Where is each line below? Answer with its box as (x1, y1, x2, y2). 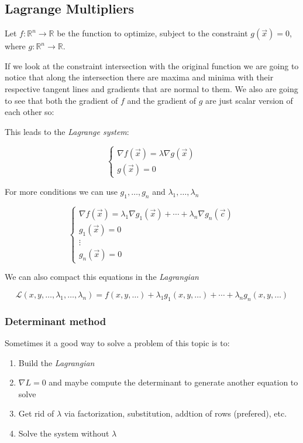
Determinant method (5, 313, 106, 328)
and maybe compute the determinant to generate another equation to (49, 376, 298, 388)
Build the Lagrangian (18, 356, 95, 368)
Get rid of (18, 407, 54, 420)
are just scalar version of (205, 94, 293, 106)
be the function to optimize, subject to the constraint (57, 27, 248, 39)
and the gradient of (127, 94, 197, 106)
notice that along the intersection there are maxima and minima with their (5, 71, 274, 83)
